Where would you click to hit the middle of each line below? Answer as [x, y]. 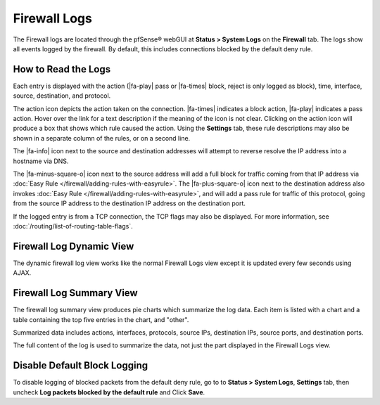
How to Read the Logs [62, 69]
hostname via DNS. [41, 161]
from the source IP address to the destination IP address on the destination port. [129, 203]
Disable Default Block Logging [81, 366]
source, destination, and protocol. [62, 96]
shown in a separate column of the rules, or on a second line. [102, 138]
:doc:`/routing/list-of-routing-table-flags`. [73, 226]
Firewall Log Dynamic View [74, 246]
